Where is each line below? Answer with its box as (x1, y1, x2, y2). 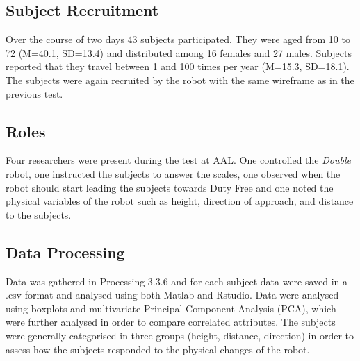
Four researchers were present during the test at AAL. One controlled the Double (6, 153, 351, 167)
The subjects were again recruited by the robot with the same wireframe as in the (6, 72, 354, 87)
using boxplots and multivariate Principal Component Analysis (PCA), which (6, 301, 336, 315)
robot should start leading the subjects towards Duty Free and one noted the (6, 180, 334, 194)
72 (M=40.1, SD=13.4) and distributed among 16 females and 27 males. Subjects (6, 45, 352, 60)
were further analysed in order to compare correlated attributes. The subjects (6, 314, 336, 329)
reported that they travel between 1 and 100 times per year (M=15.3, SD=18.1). (6, 59, 350, 74)
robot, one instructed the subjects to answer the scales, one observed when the (6, 166, 341, 180)
